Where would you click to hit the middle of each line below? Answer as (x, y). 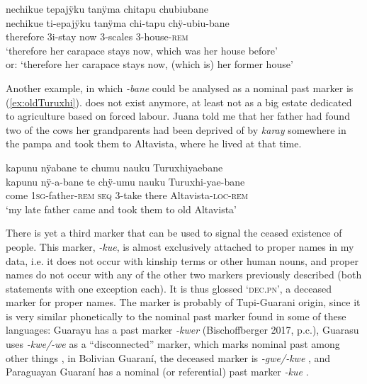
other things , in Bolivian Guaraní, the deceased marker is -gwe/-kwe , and (168, 357)
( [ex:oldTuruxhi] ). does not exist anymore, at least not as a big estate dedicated (179, 102)
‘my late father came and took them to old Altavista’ (121, 209)
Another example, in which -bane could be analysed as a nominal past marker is (180, 87)
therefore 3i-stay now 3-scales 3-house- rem (97, 36)
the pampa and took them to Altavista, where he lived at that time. (154, 143)
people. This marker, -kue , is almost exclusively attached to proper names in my (180, 246)
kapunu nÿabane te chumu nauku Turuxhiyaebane (114, 167)
